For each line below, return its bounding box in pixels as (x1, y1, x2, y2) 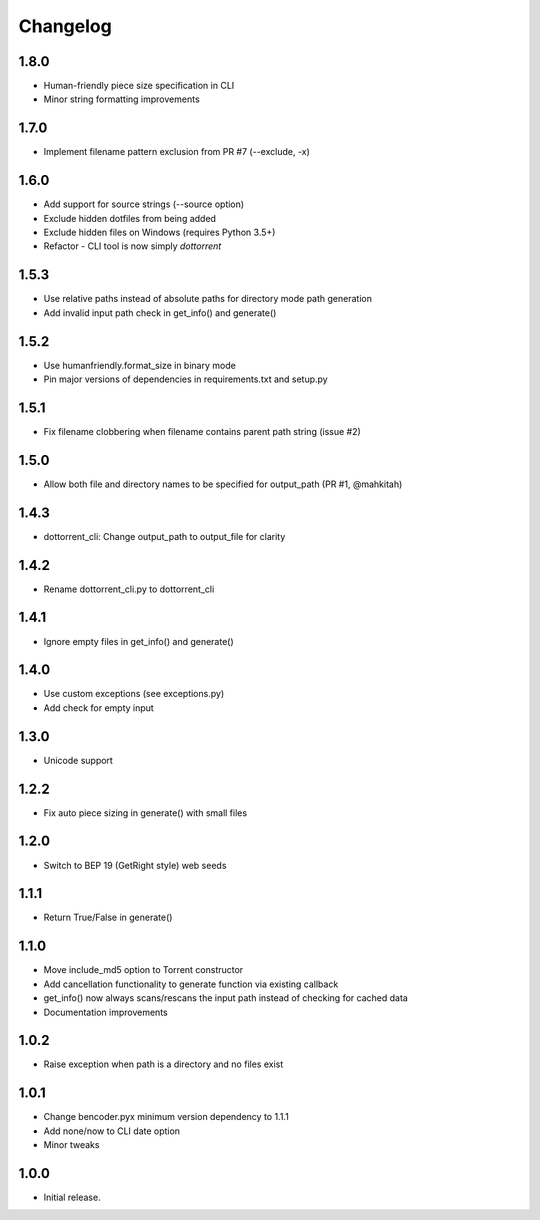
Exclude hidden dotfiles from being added (43, 212, 217, 224)
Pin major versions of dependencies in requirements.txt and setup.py (43, 373, 329, 385)
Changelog (18, 15, 112, 37)
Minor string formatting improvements (43, 93, 200, 105)
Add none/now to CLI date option (43, 1125, 180, 1137)
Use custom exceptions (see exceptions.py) (43, 688, 225, 700)
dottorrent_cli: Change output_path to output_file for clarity (43, 530, 286, 542)
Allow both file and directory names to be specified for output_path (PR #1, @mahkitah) (43, 478, 403, 490)
